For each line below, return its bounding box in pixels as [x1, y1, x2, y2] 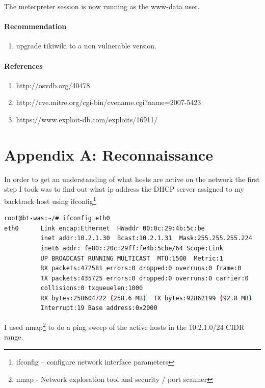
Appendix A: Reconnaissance [4, 144, 213, 165]
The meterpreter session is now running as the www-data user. [4, 1, 200, 11]
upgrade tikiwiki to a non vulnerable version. [16, 40, 156, 51]
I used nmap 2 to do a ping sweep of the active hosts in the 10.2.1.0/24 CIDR [4, 320, 245, 332]
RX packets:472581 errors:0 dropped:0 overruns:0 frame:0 [40, 265, 242, 272]
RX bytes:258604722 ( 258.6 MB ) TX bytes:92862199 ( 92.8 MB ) [40, 294, 252, 302]
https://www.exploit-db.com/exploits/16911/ [16, 114, 158, 124]
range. [4, 331, 23, 342]
